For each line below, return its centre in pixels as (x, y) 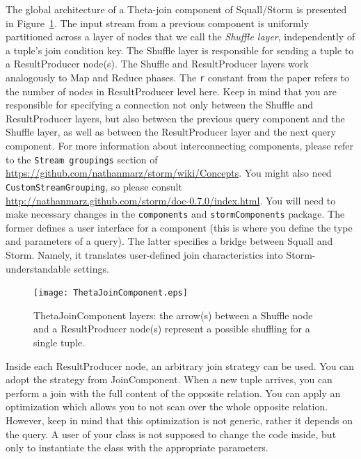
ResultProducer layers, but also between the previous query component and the (175, 118)
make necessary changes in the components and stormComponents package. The (175, 214)
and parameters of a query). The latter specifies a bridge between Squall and (169, 241)
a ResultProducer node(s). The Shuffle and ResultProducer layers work (157, 64)
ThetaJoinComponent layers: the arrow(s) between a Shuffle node (173, 315)
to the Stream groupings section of (82, 159)
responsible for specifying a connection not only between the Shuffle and (160, 105)
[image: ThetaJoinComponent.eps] (111, 293)
